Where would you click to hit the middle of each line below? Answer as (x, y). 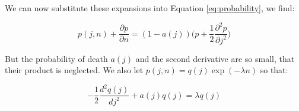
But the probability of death (56, 58)
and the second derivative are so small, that (215, 58)
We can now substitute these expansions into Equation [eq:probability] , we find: (150, 8)
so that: (274, 70)
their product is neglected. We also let (74, 70)
